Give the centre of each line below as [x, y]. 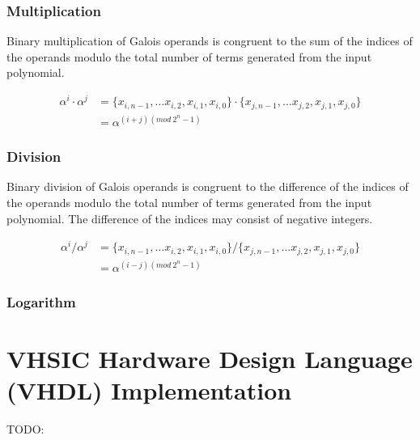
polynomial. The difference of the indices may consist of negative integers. [190, 218]
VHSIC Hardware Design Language [210, 359]
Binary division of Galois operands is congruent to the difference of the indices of [208, 186]
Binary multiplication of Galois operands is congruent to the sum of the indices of [210, 41]
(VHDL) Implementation [149, 390]
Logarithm [41, 302]
